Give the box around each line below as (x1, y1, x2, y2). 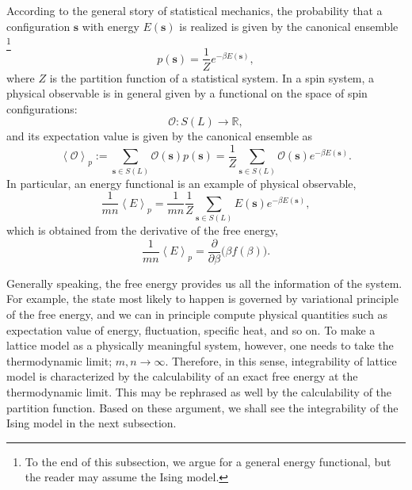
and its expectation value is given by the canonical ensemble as (6, 128, 313, 144)
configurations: (6, 100, 78, 117)
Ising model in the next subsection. (6, 415, 177, 431)
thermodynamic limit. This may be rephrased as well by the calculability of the (6, 383, 392, 400)
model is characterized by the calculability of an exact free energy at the (6, 368, 358, 385)
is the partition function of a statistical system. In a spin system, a (49, 69, 375, 86)
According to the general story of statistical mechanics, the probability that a (6, 2, 383, 18)
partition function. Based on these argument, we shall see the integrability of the (6, 399, 399, 415)
